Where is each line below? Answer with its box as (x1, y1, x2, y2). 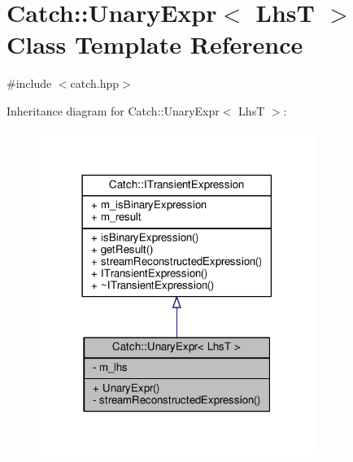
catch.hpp (70, 75, 120, 92)
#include (7, 75, 52, 92)
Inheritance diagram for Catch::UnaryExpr (7, 102, 220, 119)
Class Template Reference (7, 28, 303, 61)
